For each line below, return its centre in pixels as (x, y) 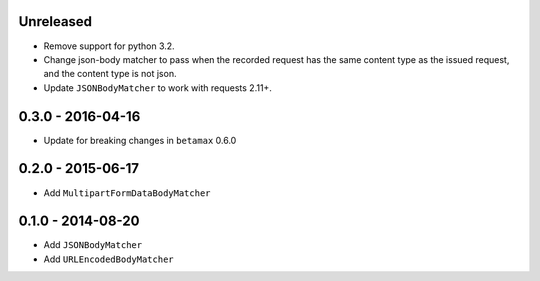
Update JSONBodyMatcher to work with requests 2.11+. (157, 87)
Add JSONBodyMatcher (93, 245)
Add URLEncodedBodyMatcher (108, 259)
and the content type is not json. (110, 74)
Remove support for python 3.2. (109, 46)
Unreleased (55, 21)
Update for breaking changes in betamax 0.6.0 (140, 140)
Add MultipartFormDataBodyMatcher (127, 192)
